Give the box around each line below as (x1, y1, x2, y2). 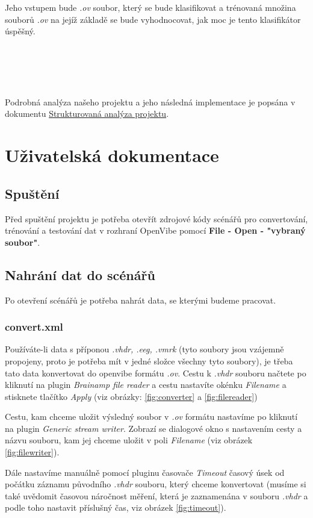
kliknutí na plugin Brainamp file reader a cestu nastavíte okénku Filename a (5, 378, 287, 391)
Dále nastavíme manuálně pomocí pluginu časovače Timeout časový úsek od (5, 466, 285, 478)
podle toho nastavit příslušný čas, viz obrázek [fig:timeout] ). (5, 501, 226, 514)
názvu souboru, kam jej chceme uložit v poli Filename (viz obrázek (5, 434, 253, 446)
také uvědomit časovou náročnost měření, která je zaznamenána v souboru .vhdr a (5, 489, 308, 502)
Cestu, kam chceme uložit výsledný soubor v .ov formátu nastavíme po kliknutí (5, 410, 298, 423)
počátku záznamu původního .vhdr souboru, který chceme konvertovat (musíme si (5, 478, 306, 490)
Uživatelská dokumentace (5, 143, 219, 167)
